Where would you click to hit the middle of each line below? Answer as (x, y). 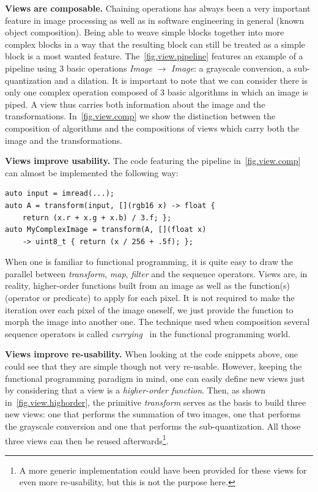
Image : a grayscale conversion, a (231, 68)
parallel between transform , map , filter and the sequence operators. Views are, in (156, 273)
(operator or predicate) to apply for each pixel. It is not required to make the (150, 298)
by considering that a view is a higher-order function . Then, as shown (135, 390)
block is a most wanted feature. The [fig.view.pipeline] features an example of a (154, 56)
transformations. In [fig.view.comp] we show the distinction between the (140, 116)
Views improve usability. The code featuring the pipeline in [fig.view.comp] (153, 161)
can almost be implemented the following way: (92, 172)
